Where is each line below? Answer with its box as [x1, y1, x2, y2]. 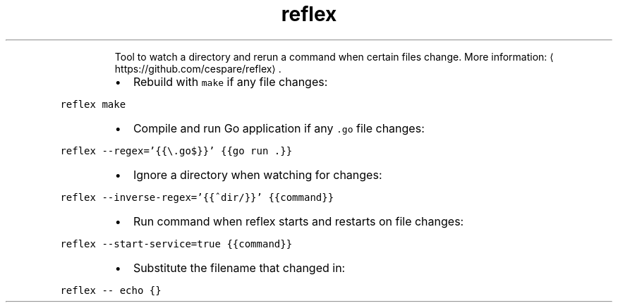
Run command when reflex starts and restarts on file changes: [133, 214, 464, 228]
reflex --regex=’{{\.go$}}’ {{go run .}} [60, 144, 293, 156]
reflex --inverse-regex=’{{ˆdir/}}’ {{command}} [60, 191, 334, 203]
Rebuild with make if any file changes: [133, 74, 328, 89]
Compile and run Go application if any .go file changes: [133, 121, 425, 135]
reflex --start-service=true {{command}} [60, 238, 293, 250]
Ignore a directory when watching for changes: [133, 167, 382, 182]
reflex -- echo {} [60, 284, 162, 296]
